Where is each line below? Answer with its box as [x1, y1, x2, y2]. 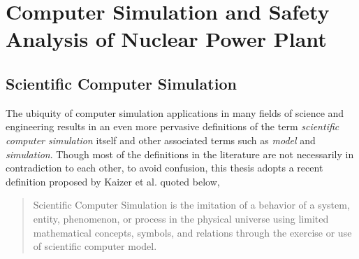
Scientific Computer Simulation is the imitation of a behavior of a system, [33, 197, 350, 212]
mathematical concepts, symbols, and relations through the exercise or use [33, 225, 352, 239]
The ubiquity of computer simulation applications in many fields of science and [6, 105, 344, 120]
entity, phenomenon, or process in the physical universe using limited [33, 211, 329, 225]
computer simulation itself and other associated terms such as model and [6, 132, 316, 147]
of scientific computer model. [33, 239, 157, 253]
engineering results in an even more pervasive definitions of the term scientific [6, 119, 339, 134]
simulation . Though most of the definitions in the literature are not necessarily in [6, 146, 354, 161]
